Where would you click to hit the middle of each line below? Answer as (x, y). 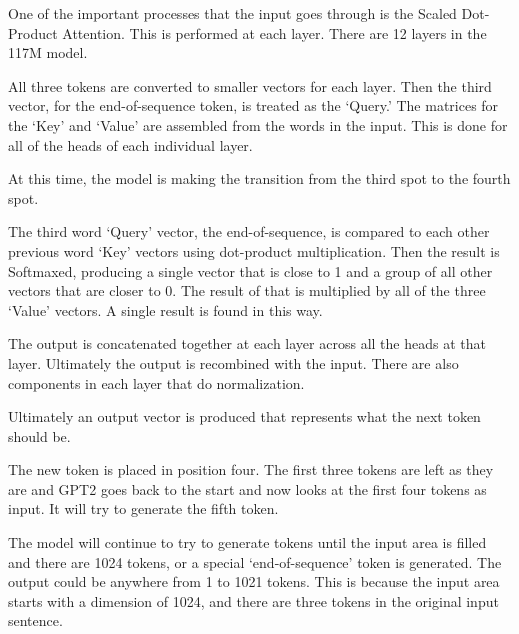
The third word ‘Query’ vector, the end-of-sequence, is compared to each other (249, 231)
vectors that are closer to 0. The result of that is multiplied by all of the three (247, 290)
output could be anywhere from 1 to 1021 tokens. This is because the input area (254, 581)
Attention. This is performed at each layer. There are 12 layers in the (274, 32)
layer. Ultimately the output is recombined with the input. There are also (233, 362)
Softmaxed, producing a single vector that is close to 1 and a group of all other (250, 270)
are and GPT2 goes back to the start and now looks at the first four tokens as (247, 488)
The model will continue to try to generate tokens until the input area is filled (247, 542)
